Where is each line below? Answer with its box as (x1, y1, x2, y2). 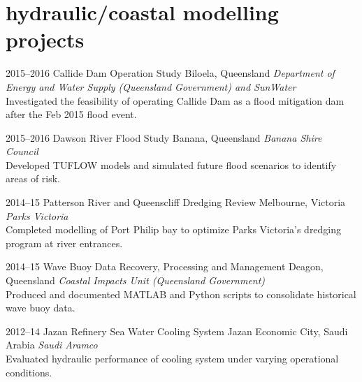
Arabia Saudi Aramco (6, 337, 98, 352)
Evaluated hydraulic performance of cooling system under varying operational (6, 351, 339, 365)
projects (6, 25, 85, 54)
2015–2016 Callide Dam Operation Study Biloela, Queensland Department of (6, 66, 335, 80)
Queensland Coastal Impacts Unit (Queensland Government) (6, 273, 266, 288)
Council (6, 144, 38, 159)
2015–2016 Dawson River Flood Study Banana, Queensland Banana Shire (6, 130, 322, 145)
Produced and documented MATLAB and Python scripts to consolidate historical (6, 286, 356, 301)
